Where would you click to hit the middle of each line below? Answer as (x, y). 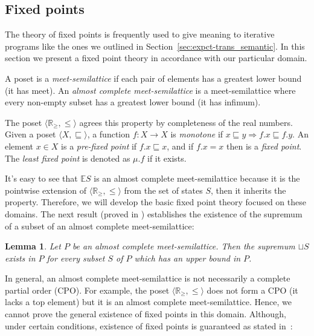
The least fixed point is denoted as (68, 158)
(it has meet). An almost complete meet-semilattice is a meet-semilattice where (150, 90)
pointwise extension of (46, 190)
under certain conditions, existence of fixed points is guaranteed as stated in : (149, 325)
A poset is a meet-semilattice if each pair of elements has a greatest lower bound (153, 78)
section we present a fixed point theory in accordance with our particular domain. (156, 58)
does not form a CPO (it (252, 290)
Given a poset (30, 134)
